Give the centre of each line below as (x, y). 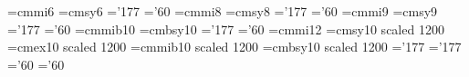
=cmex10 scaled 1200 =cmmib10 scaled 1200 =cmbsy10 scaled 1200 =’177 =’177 (234, 47)
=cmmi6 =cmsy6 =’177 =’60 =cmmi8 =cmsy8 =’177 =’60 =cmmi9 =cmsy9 (223, 11)
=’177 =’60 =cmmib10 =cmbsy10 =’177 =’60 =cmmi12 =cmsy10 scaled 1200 (226, 29)
